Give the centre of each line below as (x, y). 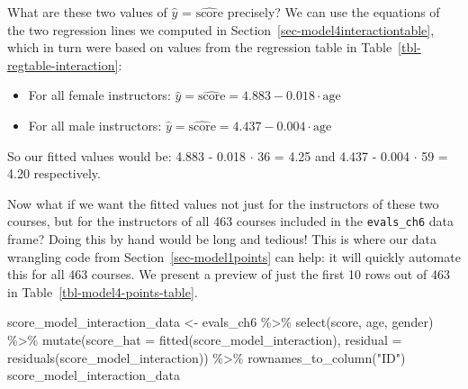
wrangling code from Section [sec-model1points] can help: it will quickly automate (234, 256)
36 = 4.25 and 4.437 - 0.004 (333, 155)
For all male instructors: (95, 125)
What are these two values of (87, 12)
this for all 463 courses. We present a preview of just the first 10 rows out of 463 (229, 274)
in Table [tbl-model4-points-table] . (103, 291)
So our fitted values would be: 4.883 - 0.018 (126, 155)
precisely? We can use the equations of (333, 12)
